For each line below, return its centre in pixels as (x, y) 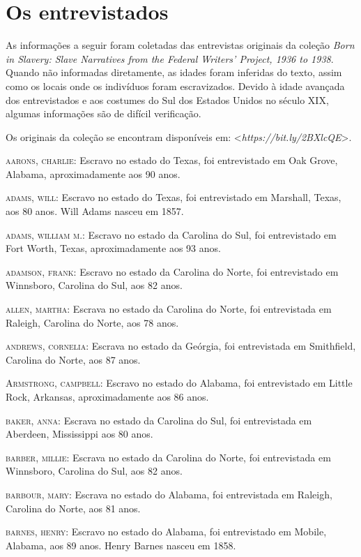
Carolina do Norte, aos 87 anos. (73, 359)
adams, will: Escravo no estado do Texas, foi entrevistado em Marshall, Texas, (174, 197)
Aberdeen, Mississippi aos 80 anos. (79, 434)
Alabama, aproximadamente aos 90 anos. (93, 173)
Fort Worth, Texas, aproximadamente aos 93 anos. (113, 248)
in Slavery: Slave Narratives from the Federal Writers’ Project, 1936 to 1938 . (170, 58)
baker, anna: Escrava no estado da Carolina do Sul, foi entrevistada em (159, 420)
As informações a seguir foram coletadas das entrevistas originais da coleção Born (180, 45)
